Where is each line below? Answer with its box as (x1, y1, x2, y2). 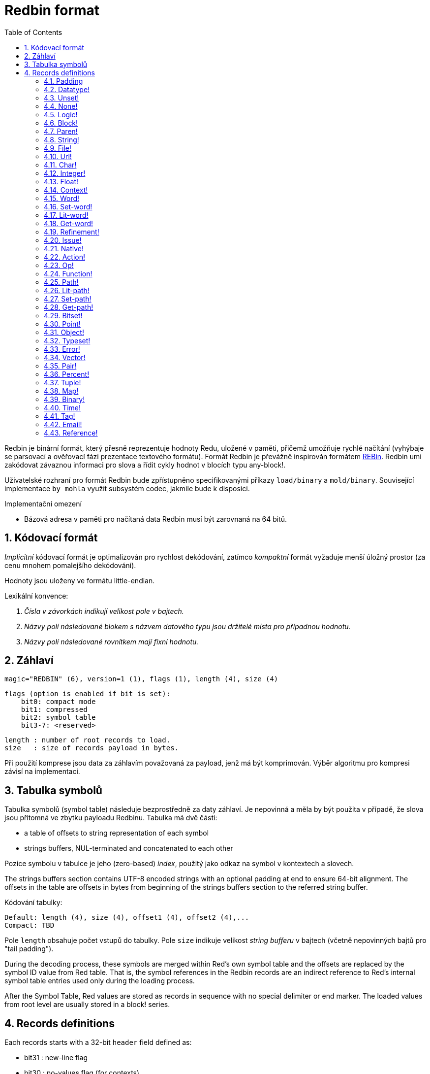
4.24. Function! (44, 269, 92, 278)
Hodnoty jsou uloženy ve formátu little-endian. (4, 576, 155, 585)
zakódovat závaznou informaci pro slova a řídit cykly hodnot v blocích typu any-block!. (4, 460, 286, 469)
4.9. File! (44, 143, 72, 152)
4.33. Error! (44, 344, 80, 353)
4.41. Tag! (44, 411, 75, 420)
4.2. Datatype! (44, 85, 90, 94)
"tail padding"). (4, 944, 54, 953)
